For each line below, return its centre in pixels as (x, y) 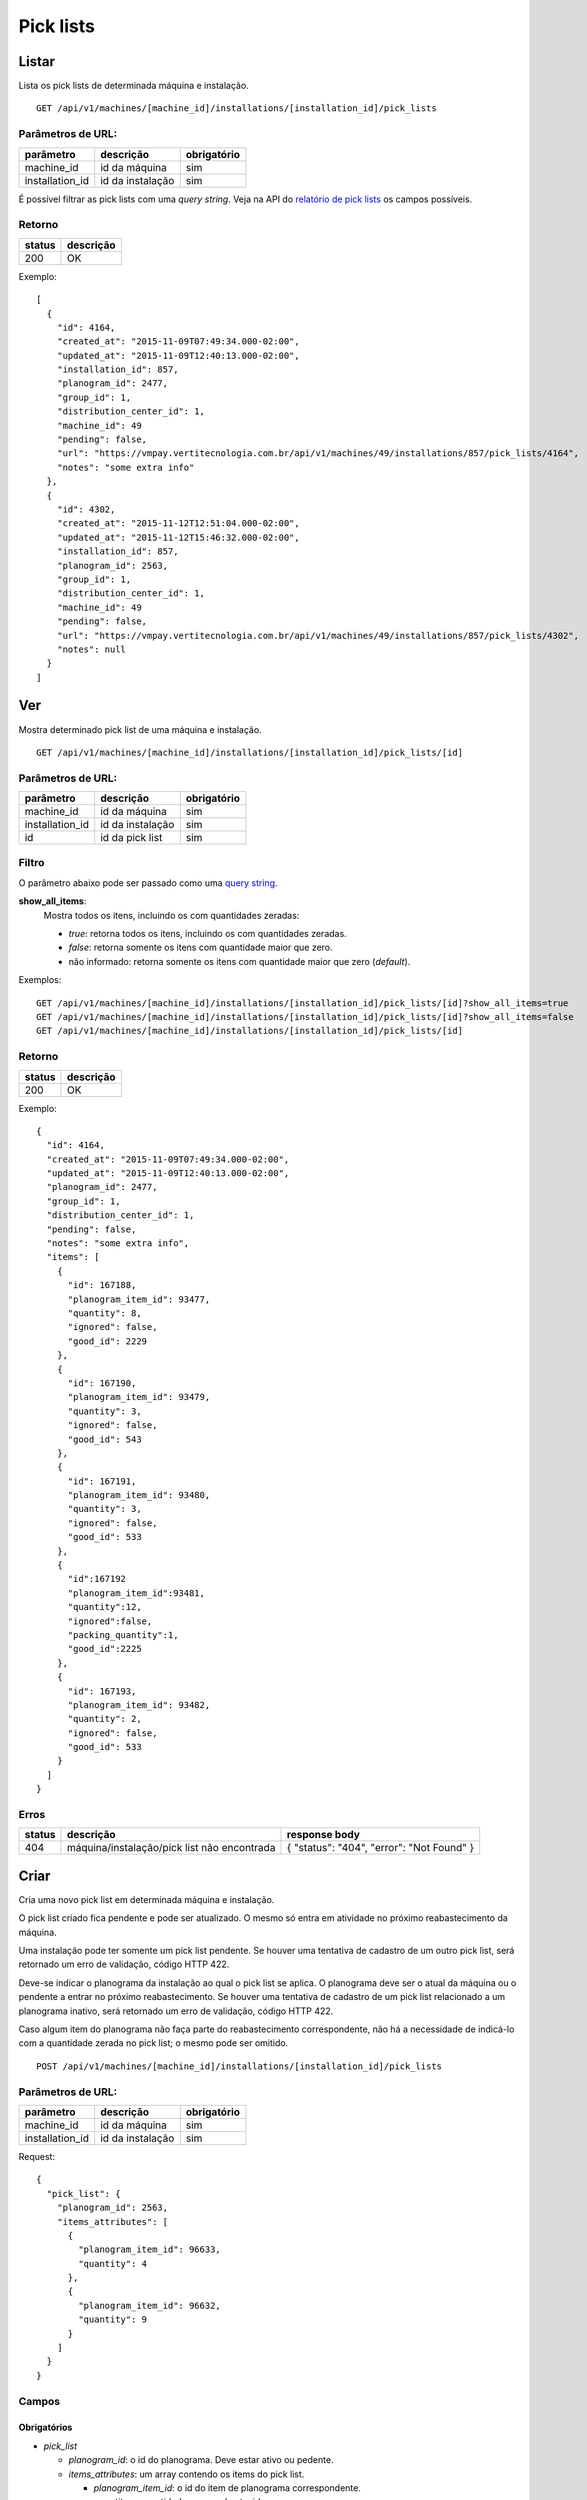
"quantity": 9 (113, 2319)
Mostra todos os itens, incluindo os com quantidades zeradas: (171, 915)
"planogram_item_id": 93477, (139, 1299)
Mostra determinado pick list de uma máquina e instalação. (140, 729)
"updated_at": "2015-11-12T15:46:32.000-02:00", (178, 537)
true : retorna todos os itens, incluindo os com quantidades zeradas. (207, 934)
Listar (36, 61)
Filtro (31, 863)
